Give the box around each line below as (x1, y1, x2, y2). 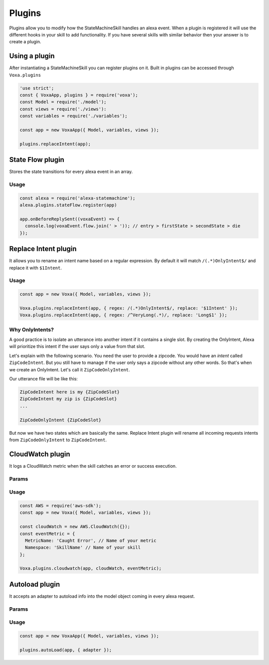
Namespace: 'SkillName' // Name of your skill (25, 545, 141, 550)
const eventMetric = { (19, 531, 75, 536)
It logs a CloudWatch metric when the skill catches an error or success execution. (9, 463, 177, 469)
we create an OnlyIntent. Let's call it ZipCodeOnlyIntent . (9, 366, 131, 372)
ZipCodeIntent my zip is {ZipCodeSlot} (19, 396, 117, 402)
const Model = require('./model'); (19, 99, 107, 105)
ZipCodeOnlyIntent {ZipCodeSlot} (19, 417, 102, 423)
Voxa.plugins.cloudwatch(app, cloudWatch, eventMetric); (19, 566, 162, 571)
